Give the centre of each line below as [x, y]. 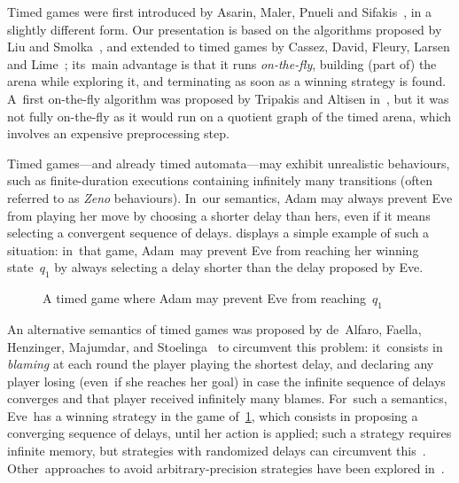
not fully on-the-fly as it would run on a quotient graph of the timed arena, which [229, 116]
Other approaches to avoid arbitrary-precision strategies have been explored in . [226, 467]
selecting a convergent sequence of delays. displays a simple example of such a [218, 233]
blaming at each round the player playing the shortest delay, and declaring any [221, 364]
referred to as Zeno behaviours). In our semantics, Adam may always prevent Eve [230, 197]
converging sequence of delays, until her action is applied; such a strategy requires [229, 433]
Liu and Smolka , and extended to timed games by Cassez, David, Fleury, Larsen [229, 47]
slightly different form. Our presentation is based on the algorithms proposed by [225, 29]
